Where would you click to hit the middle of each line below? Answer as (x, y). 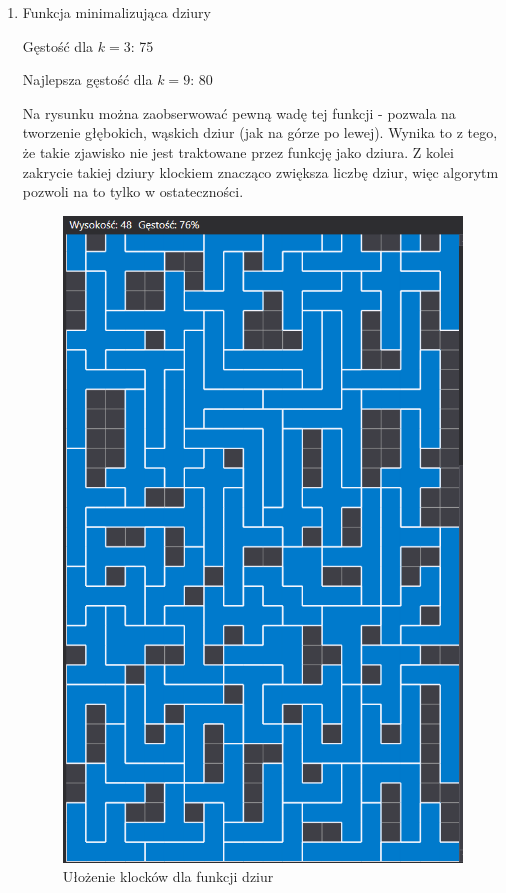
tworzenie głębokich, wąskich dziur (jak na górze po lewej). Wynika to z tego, (260, 132)
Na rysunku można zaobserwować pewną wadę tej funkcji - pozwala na (239, 112)
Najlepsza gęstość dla (87, 79)
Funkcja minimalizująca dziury (116, 12)
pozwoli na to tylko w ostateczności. (133, 191)
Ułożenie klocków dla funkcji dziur (168, 876)
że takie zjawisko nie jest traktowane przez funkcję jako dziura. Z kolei (238, 151)
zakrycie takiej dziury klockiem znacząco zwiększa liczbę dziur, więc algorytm (260, 171)
